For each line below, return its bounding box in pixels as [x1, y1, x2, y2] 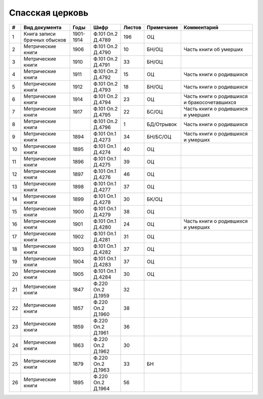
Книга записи [23, 30, 56, 37]
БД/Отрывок [147, 121, 177, 128]
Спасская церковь [9, 7, 89, 18]
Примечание [147, 24, 179, 31]
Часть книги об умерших [183, 46, 244, 53]
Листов [123, 24, 141, 31]
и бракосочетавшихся [183, 99, 236, 106]
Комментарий [183, 24, 219, 31]
